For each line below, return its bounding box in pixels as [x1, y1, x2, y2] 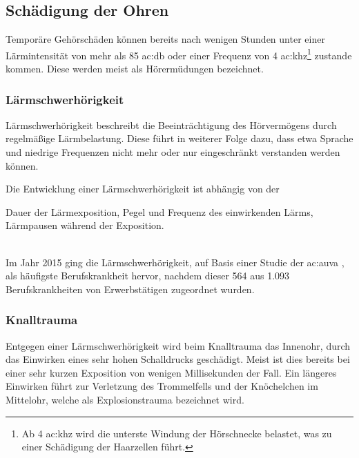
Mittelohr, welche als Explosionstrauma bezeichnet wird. [6, 392, 244, 406]
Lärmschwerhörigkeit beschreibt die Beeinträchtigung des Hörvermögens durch [6, 117, 337, 132]
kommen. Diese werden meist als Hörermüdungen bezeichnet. [6, 61, 264, 76]
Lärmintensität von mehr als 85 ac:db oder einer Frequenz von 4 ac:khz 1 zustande [6, 46, 352, 62]
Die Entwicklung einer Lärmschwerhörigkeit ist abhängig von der [6, 181, 280, 196]
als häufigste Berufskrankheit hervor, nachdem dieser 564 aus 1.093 [6, 268, 290, 283]
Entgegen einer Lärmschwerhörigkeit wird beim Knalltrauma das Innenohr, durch [6, 338, 351, 352]
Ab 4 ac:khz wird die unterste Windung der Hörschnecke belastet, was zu [21, 426, 332, 440]
